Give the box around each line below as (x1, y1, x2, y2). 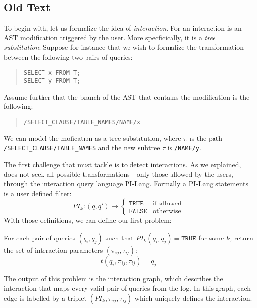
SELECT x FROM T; (23, 69, 81, 76)
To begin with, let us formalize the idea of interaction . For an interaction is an (4, 23, 242, 33)
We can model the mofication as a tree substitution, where (4, 133, 181, 143)
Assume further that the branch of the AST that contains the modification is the (4, 91, 250, 102)
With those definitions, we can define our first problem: (4, 215, 171, 225)
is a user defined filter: (4, 188, 72, 198)
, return (230, 232, 253, 242)
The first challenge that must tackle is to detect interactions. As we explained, (4, 159, 241, 169)
